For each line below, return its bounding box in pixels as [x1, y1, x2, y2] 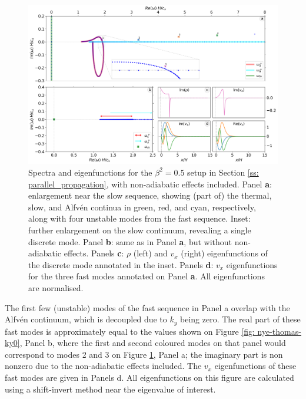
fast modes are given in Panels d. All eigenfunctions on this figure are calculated [5, 371, 294, 383]
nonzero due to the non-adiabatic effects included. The [5, 360, 202, 372]
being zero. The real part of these [180, 313, 301, 325]
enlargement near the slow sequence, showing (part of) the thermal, [28, 189, 272, 202]
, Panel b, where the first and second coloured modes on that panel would [19, 337, 286, 349]
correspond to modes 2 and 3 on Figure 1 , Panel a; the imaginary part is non [5, 348, 283, 360]
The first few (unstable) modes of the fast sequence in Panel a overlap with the [5, 301, 290, 314]
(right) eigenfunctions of [181, 247, 268, 259]
